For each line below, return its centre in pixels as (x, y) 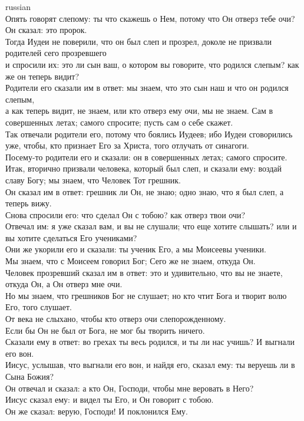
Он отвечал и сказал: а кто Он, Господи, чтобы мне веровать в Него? (130, 388)
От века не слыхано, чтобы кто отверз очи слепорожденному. (116, 319)
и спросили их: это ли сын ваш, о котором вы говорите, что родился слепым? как (152, 64)
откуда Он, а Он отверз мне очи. (64, 284)
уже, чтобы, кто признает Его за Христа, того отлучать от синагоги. (127, 145)
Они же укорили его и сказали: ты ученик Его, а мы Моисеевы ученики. (136, 249)
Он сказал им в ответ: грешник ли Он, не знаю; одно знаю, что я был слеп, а (145, 191)
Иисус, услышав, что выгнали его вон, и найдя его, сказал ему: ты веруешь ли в (150, 365)
